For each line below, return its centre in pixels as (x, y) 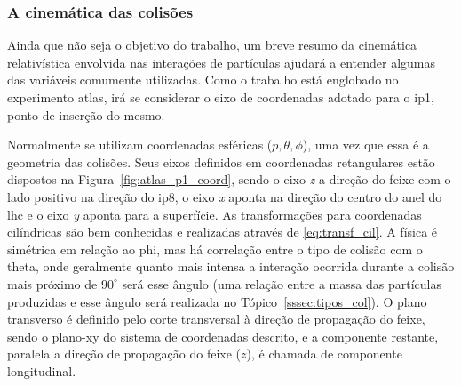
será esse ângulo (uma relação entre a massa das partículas (282, 283)
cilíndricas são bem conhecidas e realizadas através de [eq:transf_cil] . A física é (223, 232)
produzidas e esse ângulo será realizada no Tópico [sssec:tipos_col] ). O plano (217, 301)
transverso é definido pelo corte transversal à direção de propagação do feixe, (216, 319)
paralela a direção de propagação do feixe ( (124, 354)
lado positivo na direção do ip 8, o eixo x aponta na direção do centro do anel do (225, 196)
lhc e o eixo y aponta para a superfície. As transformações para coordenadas (215, 214)
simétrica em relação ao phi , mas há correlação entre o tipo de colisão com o (215, 249)
